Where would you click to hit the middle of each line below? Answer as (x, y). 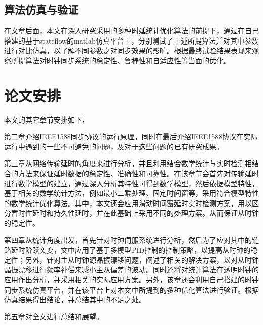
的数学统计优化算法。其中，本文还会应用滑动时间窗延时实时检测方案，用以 (128, 203)
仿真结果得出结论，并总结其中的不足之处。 (75, 299)
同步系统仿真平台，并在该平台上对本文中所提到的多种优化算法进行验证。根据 (131, 289)
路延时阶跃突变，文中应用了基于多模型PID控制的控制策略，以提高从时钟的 (127, 250)
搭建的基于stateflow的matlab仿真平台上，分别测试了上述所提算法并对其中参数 (131, 40)
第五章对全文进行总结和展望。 (54, 316)
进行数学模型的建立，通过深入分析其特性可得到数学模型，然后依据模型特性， (131, 183)
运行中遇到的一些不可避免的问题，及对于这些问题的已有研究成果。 (114, 146)
